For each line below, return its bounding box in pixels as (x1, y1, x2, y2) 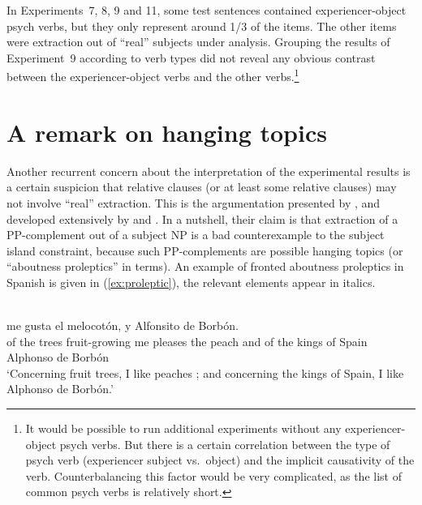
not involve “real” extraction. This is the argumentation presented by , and (6, 194, 381, 211)
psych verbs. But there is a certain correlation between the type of (59, 435, 390, 452)
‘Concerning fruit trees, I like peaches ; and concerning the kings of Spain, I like (6, 364, 404, 381)
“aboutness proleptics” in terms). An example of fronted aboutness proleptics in (6, 258, 404, 275)
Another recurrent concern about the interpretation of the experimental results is (6, 162, 411, 179)
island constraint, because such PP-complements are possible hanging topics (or (6, 242, 403, 259)
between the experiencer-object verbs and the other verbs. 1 (6, 66, 299, 85)
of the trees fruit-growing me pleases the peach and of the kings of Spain (6, 332, 368, 349)
